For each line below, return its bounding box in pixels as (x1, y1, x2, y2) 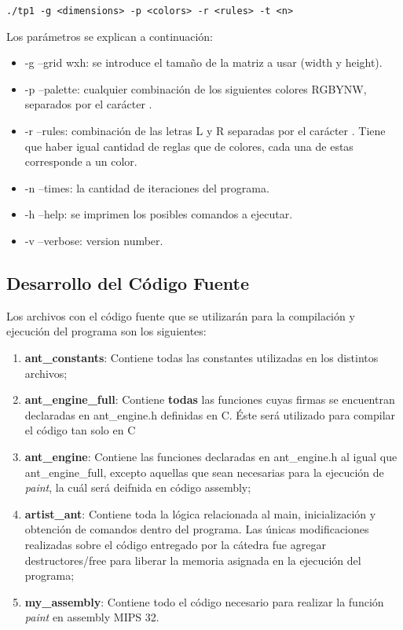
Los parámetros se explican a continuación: (6, 27, 213, 44)
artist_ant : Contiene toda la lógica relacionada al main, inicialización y (24, 505, 376, 522)
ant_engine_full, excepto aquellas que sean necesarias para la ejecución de (24, 463, 384, 480)
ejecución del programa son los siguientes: (6, 323, 207, 339)
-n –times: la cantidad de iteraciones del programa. (24, 179, 269, 196)
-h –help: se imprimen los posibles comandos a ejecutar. (24, 206, 293, 222)
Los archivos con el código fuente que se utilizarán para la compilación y (6, 307, 355, 324)
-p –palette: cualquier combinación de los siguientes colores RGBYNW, (24, 80, 367, 97)
